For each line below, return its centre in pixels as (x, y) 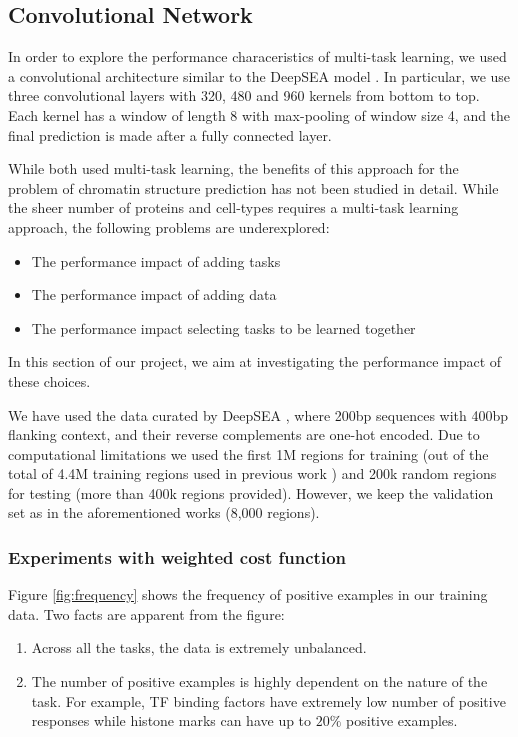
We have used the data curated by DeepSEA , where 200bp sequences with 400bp (258, 414)
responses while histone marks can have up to (171, 720)
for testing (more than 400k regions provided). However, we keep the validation (251, 492)
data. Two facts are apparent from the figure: (146, 613)
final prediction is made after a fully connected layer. (170, 134)
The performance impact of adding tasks (156, 260)
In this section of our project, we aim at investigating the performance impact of (255, 361)
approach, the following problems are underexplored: (169, 226)
